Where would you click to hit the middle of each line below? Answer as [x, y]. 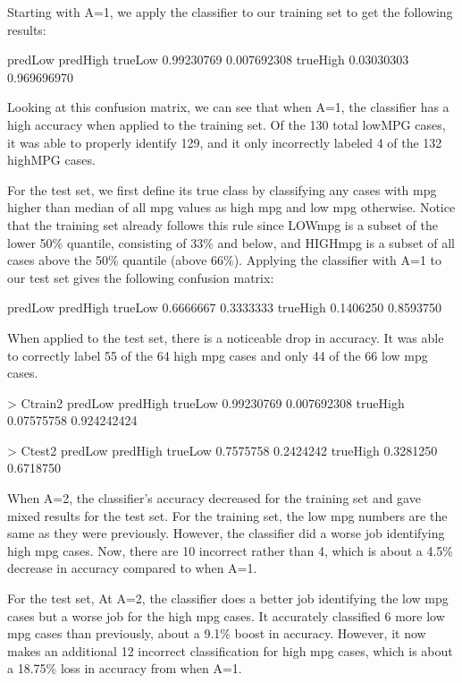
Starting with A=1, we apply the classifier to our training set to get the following [230, 12]
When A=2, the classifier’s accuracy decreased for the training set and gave [214, 498]
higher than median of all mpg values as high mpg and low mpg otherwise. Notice [231, 207]
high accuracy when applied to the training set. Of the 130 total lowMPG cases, [227, 124]
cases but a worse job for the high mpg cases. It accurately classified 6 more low [226, 615]
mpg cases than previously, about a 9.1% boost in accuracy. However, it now [217, 633]
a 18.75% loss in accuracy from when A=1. [125, 668]
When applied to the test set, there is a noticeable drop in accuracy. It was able [226, 337]
